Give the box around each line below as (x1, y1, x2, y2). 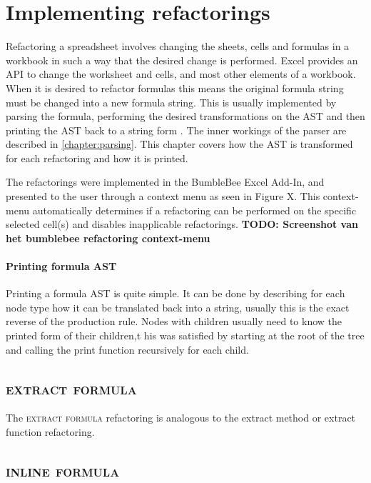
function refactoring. (6, 424, 95, 439)
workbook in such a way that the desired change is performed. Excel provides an (6, 52, 358, 67)
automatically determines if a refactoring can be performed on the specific (32, 202, 357, 217)
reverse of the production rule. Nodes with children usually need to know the (6, 314, 342, 329)
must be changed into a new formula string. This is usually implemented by (6, 94, 337, 109)
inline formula (6, 459, 120, 481)
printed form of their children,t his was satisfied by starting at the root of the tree (6, 328, 365, 343)
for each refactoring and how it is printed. (6, 150, 188, 165)
